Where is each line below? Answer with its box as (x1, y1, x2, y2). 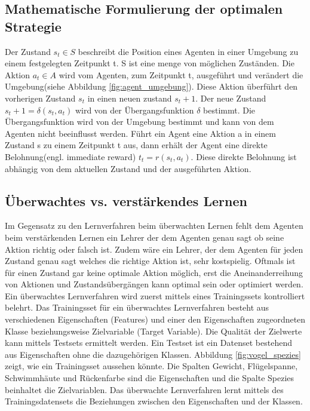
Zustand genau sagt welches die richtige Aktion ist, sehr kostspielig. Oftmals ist (5, 254, 296, 267)
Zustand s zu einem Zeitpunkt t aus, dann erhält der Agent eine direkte (5, 139, 268, 151)
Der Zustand (5, 45, 51, 57)
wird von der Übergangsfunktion (75, 103, 194, 116)
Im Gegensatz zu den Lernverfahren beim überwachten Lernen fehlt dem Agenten (5, 219, 303, 232)
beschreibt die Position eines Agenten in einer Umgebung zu (78, 45, 299, 57)
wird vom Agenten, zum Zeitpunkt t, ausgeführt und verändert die (59, 68, 303, 81)
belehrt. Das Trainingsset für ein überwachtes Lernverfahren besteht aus (5, 301, 269, 314)
